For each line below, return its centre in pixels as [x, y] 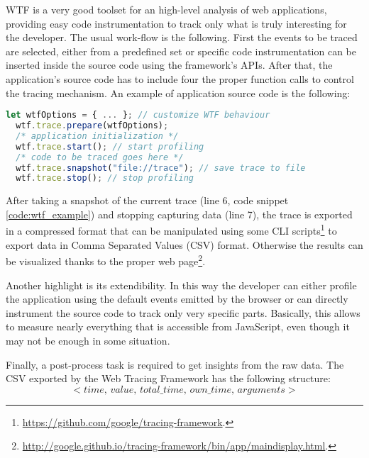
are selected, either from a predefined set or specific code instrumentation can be [181, 51]
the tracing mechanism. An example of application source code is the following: [178, 93]
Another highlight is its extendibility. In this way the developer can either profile [181, 285]
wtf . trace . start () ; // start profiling [110, 146]
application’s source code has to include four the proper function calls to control [180, 78]
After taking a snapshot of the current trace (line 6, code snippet [147, 200]
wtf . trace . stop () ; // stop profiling [105, 178]
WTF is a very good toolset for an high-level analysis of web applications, [166, 9]
